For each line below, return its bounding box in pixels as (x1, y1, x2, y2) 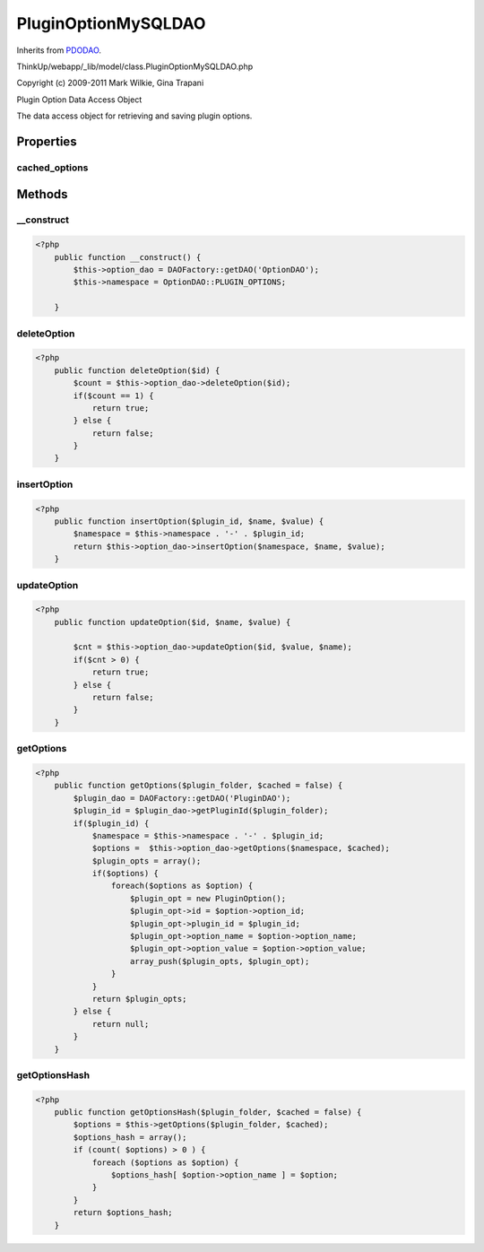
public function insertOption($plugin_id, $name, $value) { (54, 517, 324, 526)
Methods (16, 187, 68, 202)
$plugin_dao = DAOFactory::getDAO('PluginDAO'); (73, 793, 291, 803)
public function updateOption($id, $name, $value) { (54, 617, 291, 627)
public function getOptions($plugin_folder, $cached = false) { (54, 780, 343, 791)
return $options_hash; (73, 1207, 174, 1218)
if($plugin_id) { (73, 818, 150, 829)
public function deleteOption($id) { (54, 365, 220, 376)
